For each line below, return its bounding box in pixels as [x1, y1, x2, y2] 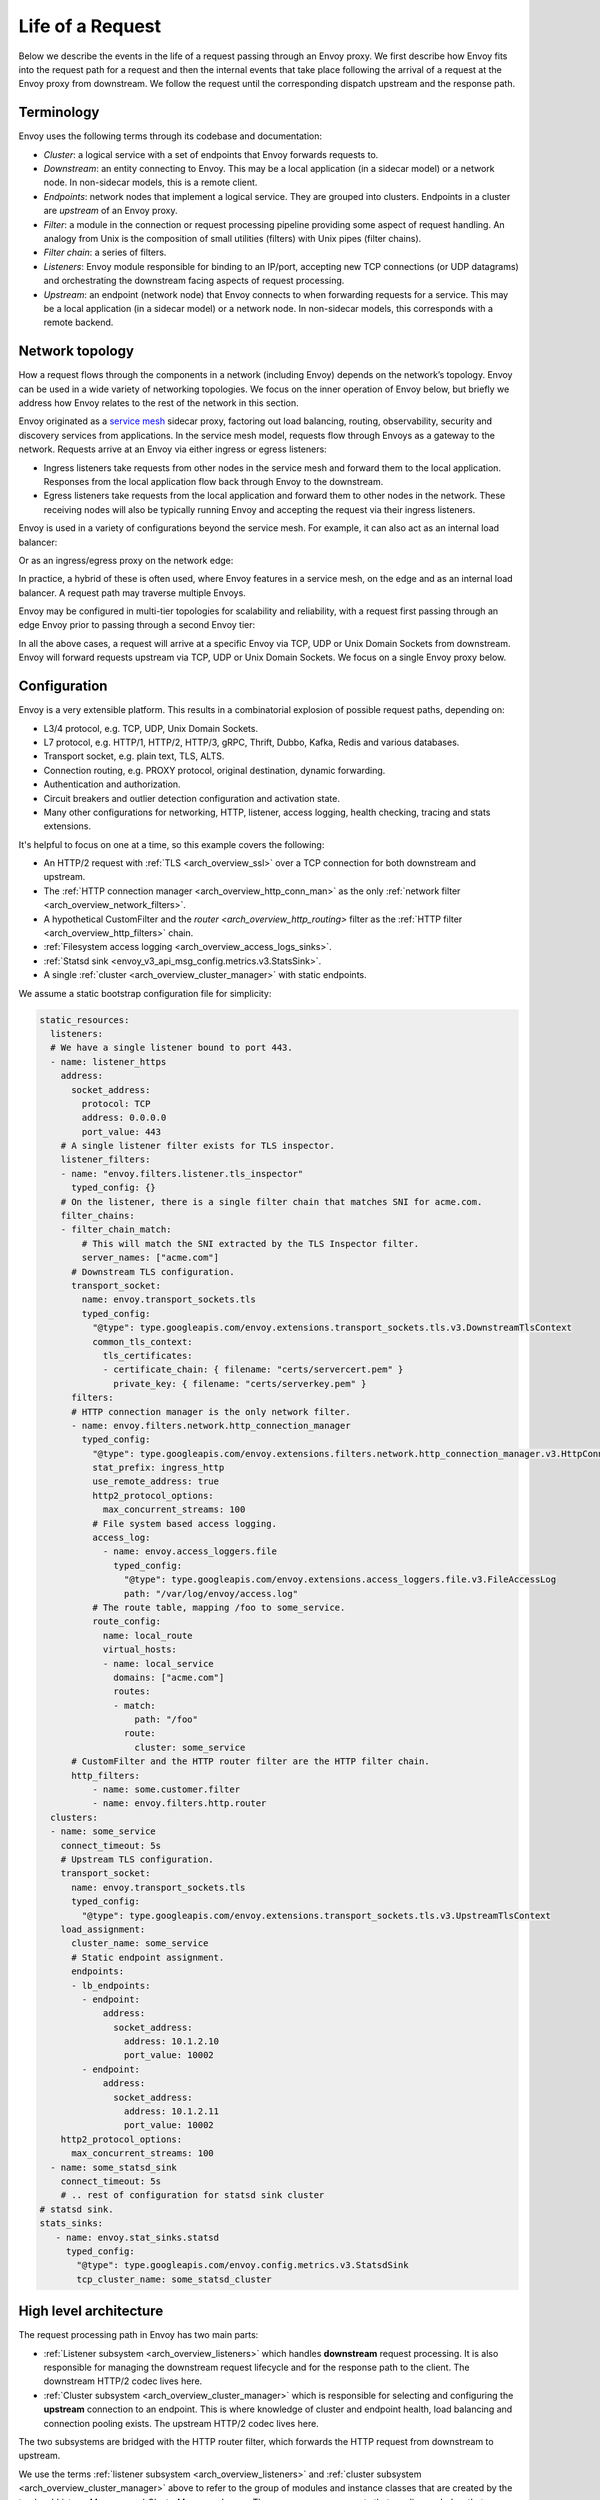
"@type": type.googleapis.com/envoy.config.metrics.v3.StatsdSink [76, 2260, 409, 2271]
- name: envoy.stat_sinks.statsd [55, 2231, 220, 2243]
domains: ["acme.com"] [113, 1671, 225, 1683]
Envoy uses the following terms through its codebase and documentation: [18, 130, 323, 142]
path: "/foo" [134, 1714, 199, 1725]
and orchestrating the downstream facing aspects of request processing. [43, 275, 345, 287]
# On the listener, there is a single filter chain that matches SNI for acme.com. [60, 1196, 483, 1207]
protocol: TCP [81, 1098, 151, 1109]
